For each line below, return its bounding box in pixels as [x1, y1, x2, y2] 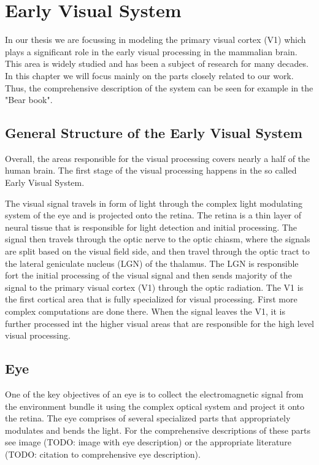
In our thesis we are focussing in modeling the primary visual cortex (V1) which [5, 33, 306, 46]
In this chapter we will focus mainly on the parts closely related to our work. [5, 69, 294, 82]
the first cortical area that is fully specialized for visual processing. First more [5, 293, 298, 306]
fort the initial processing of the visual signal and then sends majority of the [5, 269, 292, 282]
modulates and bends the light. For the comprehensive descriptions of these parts [5, 423, 310, 436]
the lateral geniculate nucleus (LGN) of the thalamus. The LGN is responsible [5, 256, 299, 269]
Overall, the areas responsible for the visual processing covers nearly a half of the [5, 152, 310, 164]
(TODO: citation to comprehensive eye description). [5, 447, 201, 460]
